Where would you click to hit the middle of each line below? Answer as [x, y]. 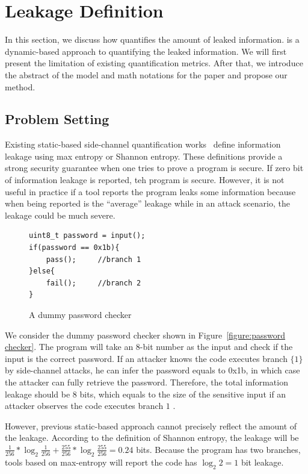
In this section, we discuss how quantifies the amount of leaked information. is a [152, 39]
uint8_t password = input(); [87, 236]
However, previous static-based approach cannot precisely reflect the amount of [151, 426]
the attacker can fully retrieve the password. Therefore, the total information [146, 382]
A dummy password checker [80, 315]
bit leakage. [262, 462]
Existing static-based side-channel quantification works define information [143, 144]
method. [20, 86]
